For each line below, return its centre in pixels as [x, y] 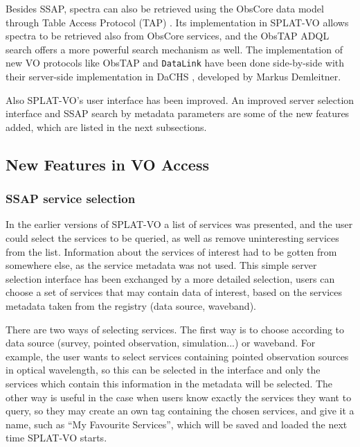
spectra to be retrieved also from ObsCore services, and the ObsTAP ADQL [168, 36]
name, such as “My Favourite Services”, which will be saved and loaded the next [177, 424]
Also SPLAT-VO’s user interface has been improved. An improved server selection [180, 99]
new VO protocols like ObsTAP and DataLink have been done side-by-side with [175, 63]
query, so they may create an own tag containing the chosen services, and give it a [180, 411]
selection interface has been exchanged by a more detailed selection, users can [170, 278]
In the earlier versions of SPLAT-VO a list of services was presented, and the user [179, 224]
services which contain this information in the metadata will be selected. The [169, 383]
